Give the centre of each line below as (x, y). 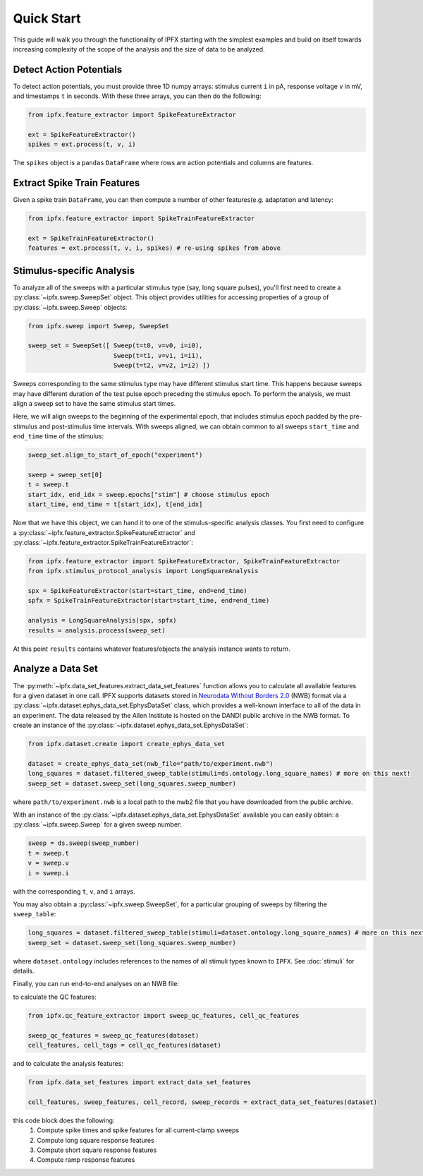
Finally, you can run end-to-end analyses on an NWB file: (96, 984)
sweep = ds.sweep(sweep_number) (84, 843)
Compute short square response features (97, 1150)
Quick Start (47, 18)
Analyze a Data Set (56, 669)
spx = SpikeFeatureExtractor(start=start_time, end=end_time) (137, 591)
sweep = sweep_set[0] (65, 474)
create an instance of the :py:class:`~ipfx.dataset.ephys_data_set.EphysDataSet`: (131, 725)
